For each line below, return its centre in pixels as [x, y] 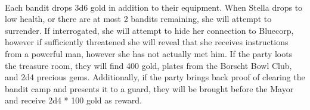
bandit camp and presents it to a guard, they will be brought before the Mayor [149, 88]
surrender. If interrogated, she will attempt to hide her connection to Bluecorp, [149, 30]
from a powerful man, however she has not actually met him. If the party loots [149, 53]
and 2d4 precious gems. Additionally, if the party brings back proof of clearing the [155, 77]
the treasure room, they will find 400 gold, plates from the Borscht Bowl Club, [148, 65]
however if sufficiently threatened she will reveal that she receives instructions [147, 42]
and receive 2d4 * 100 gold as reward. [74, 100]
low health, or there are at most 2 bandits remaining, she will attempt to [138, 19]
